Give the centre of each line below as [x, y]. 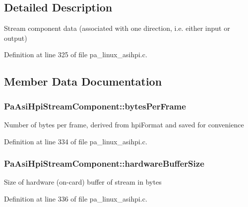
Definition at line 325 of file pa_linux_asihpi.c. [76, 54]
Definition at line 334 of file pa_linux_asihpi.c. [76, 141]
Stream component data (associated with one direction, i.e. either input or [117, 28]
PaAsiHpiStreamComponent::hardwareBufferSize [104, 163]
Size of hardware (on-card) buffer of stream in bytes [83, 182]
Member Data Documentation [83, 81]
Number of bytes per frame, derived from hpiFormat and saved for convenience [124, 124]
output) [16, 38]
